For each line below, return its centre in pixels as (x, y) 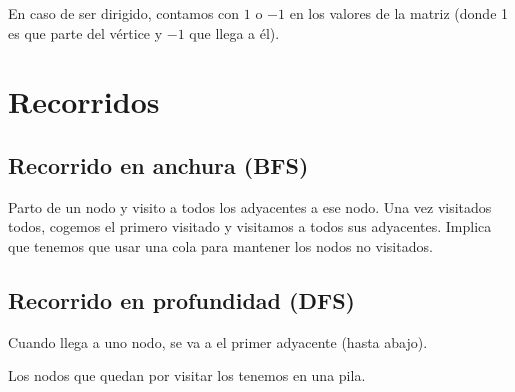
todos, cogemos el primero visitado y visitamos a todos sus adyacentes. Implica (250, 226)
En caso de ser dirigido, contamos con (124, 13)
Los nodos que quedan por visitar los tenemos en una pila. (187, 375)
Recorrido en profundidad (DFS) (181, 299)
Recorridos (84, 101)
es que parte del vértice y (85, 32)
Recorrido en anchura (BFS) (158, 164)
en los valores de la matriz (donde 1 (399, 13)
